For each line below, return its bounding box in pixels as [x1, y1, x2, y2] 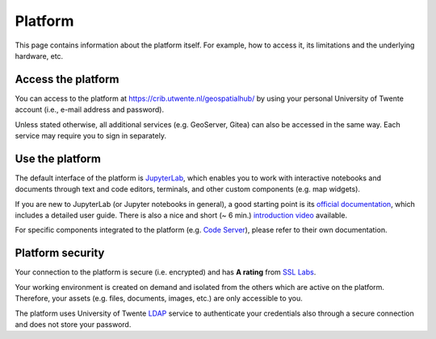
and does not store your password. [15, 319, 132, 329]
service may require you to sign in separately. [15, 131, 167, 141]
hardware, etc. [15, 51, 64, 60]
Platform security [15, 246, 105, 260]
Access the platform [15, 72, 120, 86]
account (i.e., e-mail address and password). [15, 105, 165, 114]
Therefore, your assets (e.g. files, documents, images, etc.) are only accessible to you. [15, 294, 303, 304]
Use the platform [15, 151, 101, 165]
